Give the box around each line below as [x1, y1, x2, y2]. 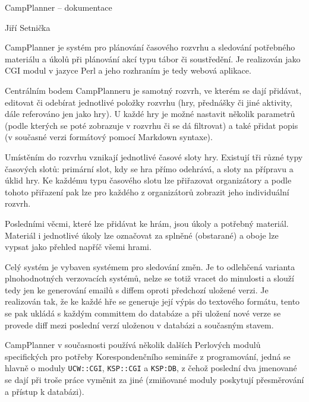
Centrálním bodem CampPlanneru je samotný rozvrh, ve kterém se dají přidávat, [5, 84, 302, 96]
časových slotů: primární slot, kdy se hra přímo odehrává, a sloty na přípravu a [5, 162, 294, 175]
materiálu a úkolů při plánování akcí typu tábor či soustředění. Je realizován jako [5, 52, 301, 65]
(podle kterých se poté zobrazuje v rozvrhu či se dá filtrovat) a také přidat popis [5, 119, 298, 131]
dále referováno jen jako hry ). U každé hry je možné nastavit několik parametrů [5, 107, 295, 120]
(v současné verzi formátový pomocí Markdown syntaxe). [5, 131, 213, 143]
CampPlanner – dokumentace [5, 1, 112, 13]
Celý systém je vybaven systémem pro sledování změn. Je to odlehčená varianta [5, 260, 295, 273]
